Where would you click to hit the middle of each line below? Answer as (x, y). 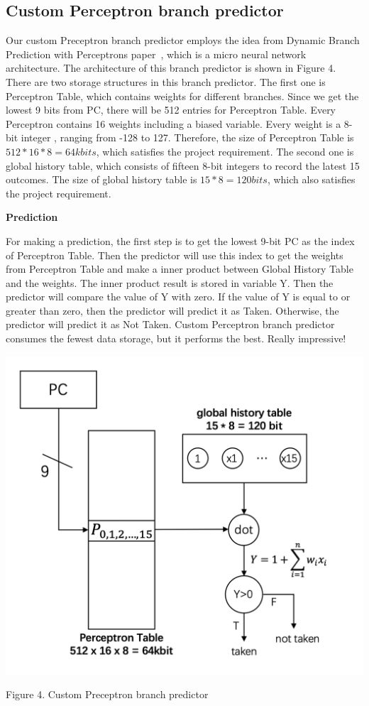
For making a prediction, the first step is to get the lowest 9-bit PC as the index (180, 240)
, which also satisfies (311, 179)
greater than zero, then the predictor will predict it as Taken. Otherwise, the (172, 310)
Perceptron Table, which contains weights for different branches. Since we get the (182, 96)
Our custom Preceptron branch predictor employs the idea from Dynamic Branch (183, 40)
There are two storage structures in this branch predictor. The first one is (166, 81)
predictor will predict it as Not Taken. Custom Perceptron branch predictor (170, 324)
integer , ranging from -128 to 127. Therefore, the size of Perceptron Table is (187, 137)
